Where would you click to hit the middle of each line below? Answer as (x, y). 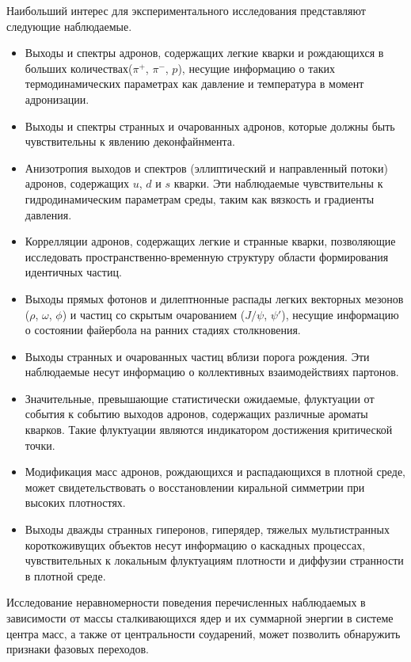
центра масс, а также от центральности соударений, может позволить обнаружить (204, 633)
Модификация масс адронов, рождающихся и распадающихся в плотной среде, (215, 472)
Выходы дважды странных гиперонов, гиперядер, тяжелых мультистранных (207, 529)
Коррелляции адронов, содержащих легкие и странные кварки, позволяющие (210, 241)
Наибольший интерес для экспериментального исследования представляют (186, 10)
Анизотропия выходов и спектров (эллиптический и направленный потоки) (206, 167)
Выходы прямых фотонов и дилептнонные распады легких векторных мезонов (214, 298)
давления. (48, 214)
